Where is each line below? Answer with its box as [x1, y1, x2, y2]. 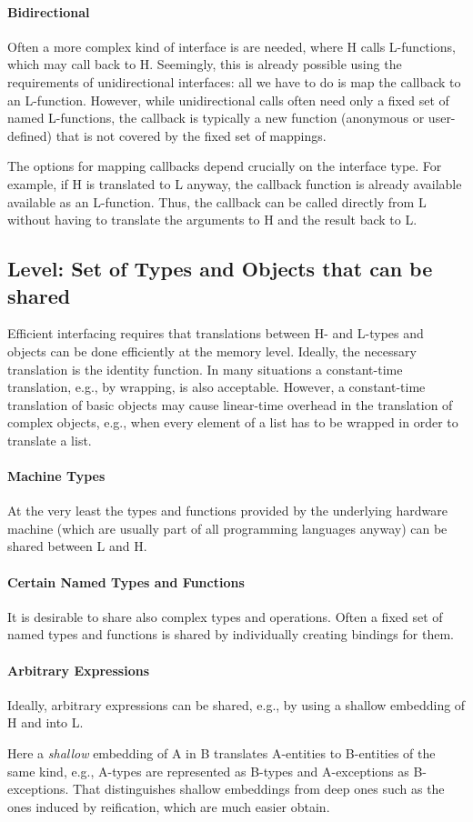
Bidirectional [7, 2, 90, 21]
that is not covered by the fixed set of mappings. [55, 125, 327, 145]
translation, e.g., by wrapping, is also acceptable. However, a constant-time [7, 377, 426, 396]
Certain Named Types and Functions [7, 572, 245, 591]
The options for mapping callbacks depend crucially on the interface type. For [7, 156, 442, 175]
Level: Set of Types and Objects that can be [7, 255, 433, 283]
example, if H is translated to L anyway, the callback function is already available [7, 174, 462, 193]
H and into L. [7, 713, 84, 732]
